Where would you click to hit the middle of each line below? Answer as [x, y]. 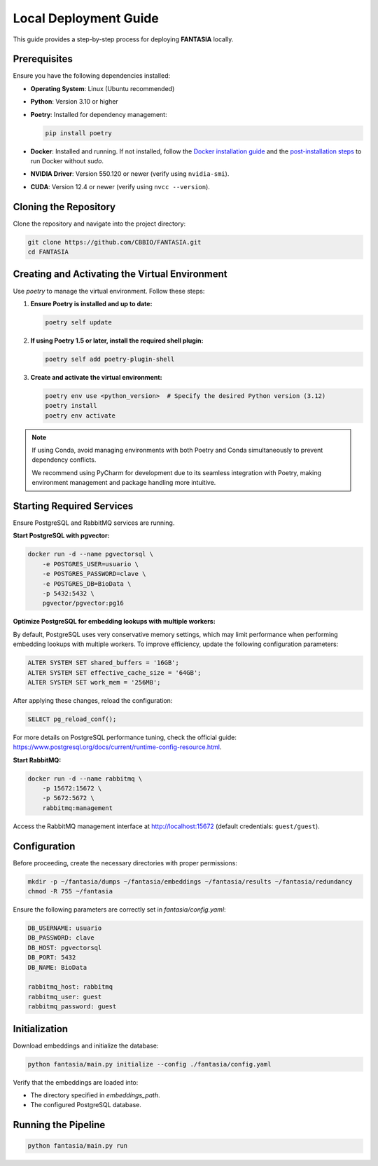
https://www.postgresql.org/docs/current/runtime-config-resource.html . [117, 747]
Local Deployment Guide [86, 18]
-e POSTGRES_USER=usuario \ [91, 564]
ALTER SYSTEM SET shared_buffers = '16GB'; [104, 663]
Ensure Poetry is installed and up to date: [91, 303]
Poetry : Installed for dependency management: [99, 114]
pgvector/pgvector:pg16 [83, 603]
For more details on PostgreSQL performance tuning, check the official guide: [125, 737]
